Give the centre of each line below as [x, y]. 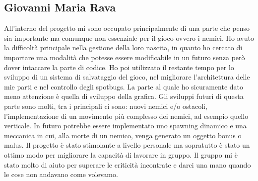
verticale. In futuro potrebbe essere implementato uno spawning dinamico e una [125, 126]
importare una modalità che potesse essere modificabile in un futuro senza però [125, 57]
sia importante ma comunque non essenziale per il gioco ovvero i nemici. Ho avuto [129, 38]
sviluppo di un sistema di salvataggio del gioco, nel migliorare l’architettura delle [127, 77]
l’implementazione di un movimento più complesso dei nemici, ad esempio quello [126, 116]
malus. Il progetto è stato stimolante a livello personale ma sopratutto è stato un [127, 145]
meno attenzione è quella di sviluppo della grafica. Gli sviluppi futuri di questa [124, 96]
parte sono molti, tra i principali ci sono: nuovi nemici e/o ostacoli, [106, 106]
